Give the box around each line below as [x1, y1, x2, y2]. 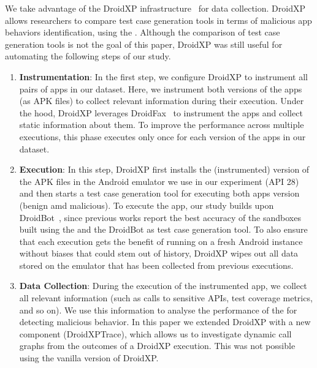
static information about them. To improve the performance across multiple [19, 118, 304, 131]
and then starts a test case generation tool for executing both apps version [19, 187, 300, 200]
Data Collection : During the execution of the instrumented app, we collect [19, 279, 307, 292]
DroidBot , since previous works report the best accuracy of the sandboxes [19, 211, 301, 223]
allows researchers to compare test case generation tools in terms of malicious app [5, 13, 312, 26]
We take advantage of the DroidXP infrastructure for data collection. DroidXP [5, 2, 305, 14]
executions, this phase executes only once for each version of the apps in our [19, 130, 306, 143]
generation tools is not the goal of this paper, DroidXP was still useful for [5, 37, 283, 50]
